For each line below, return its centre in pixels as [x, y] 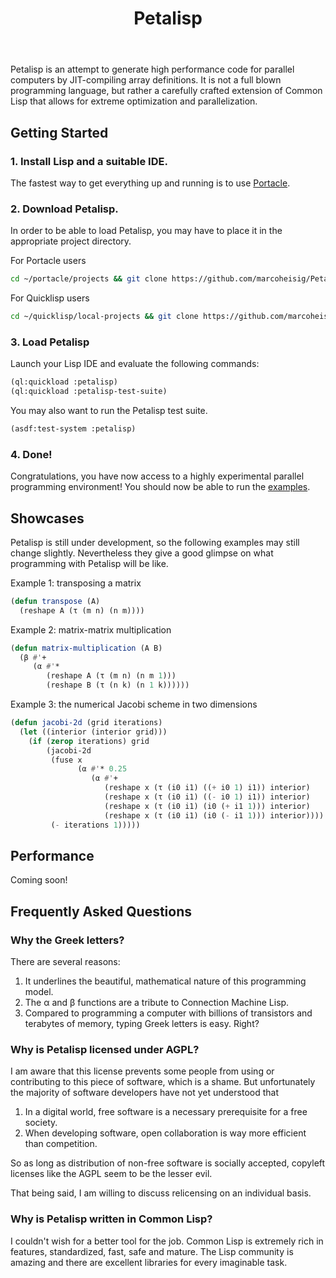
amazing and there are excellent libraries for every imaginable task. [149, 1262]
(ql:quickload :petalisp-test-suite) [89, 392]
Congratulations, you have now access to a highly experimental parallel [157, 476]
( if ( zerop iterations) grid [89, 741]
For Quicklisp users [50, 298]
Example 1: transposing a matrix [76, 583]
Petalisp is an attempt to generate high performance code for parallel [152, 69]
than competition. [61, 1144]
